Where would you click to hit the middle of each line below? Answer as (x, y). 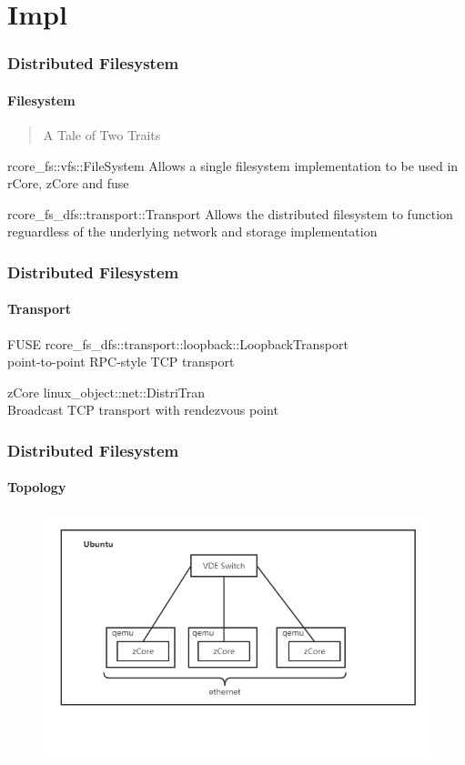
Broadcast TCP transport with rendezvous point (143, 410)
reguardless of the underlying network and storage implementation (192, 232)
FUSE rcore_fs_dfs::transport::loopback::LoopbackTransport (178, 343)
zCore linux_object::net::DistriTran (106, 392)
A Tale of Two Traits (102, 135)
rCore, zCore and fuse (68, 183)
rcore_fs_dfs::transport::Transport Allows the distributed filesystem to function (230, 213)
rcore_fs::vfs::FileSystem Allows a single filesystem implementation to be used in (233, 165)
